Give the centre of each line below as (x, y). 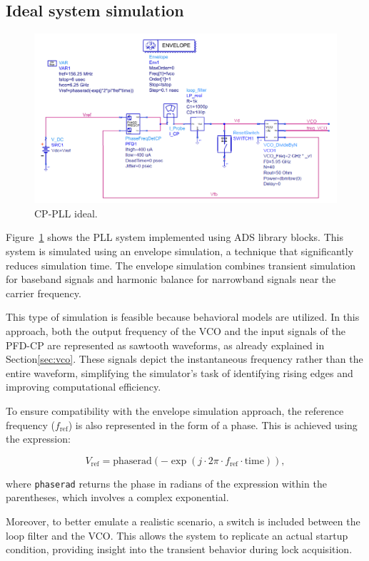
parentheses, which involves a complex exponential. (117, 497)
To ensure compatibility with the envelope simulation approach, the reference (175, 411)
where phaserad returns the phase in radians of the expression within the (166, 483)
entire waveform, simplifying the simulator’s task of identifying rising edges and (180, 372)
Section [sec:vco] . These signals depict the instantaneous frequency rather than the (184, 359)
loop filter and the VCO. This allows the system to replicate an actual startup (177, 535)
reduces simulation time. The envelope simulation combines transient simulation (181, 265)
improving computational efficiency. (84, 387)
